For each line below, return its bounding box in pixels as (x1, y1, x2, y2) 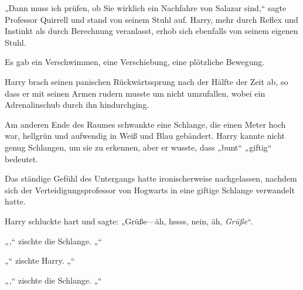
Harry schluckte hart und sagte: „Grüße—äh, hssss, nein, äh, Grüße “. (5, 214, 253, 227)
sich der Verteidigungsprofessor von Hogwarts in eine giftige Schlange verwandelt (5, 183, 295, 196)
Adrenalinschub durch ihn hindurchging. (5, 98, 149, 111)
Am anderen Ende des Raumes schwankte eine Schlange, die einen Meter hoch (5, 118, 286, 130)
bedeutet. (5, 152, 39, 165)
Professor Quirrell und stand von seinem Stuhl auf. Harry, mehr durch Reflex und (5, 13, 298, 25)
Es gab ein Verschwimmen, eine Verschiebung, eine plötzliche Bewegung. (5, 56, 265, 68)
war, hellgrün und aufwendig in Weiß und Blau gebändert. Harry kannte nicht (5, 129, 285, 142)
